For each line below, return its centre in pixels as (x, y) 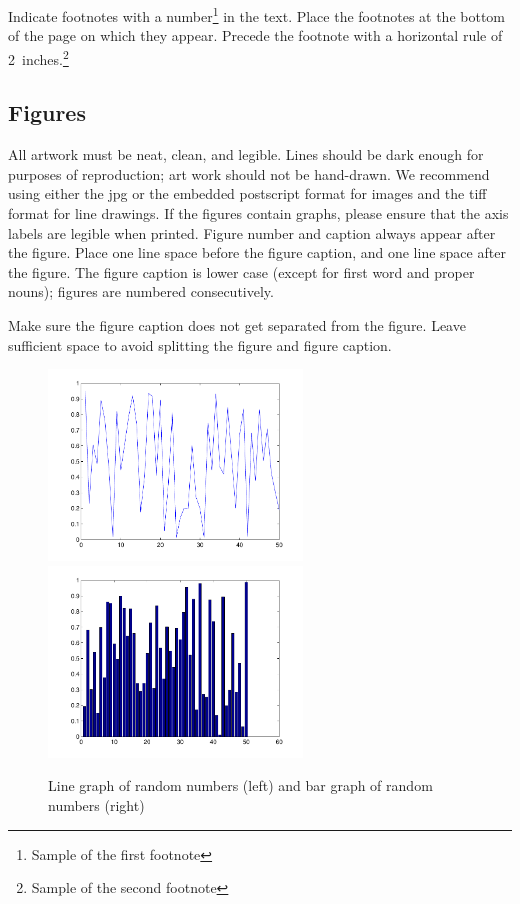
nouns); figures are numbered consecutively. (141, 291)
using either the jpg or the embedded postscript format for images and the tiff (247, 193)
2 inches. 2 (38, 57)
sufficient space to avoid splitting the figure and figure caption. (200, 344)
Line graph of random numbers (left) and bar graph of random (240, 785)
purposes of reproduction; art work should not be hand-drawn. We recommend (249, 173)
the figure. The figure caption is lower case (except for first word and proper (241, 271)
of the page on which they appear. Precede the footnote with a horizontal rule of (255, 35)
